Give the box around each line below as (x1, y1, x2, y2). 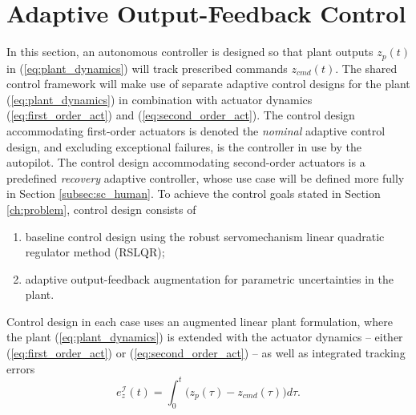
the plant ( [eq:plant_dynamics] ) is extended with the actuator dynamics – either (6, 328, 403, 345)
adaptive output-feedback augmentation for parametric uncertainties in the (25, 270, 394, 287)
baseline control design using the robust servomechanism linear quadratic (25, 228, 385, 244)
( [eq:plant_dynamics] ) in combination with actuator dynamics (6, 91, 313, 107)
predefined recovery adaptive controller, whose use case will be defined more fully (6, 169, 405, 186)
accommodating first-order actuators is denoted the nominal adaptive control (6, 122, 386, 139)
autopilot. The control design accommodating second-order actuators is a (6, 154, 366, 171)
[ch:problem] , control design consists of (6, 200, 196, 217)
